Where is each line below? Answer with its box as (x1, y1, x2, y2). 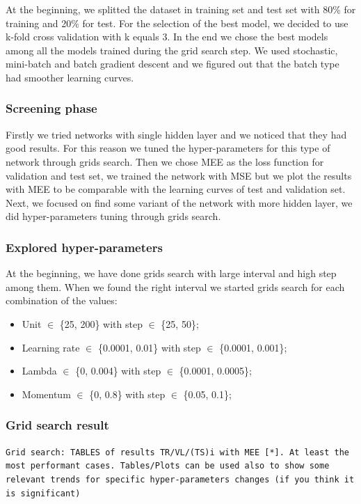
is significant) (6, 488, 81, 498)
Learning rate (22, 340, 80, 354)
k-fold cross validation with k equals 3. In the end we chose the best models (6, 29, 328, 44)
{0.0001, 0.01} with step (97, 340, 201, 354)
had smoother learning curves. (6, 70, 134, 84)
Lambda (22, 363, 57, 378)
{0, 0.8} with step (89, 386, 166, 401)
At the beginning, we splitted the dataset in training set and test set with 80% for (6, 2, 356, 16)
